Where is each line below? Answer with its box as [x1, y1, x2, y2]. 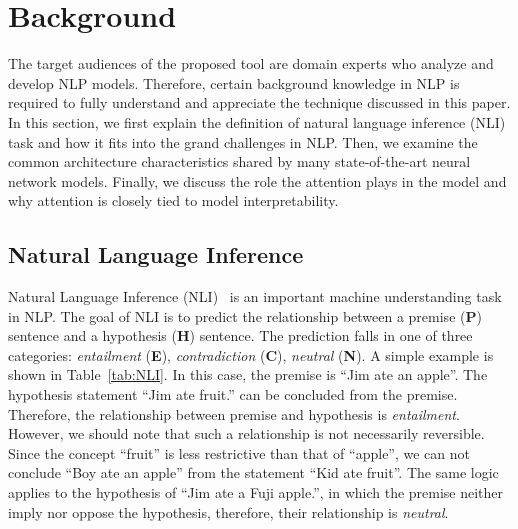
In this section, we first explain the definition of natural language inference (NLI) [8, 111, 506, 132]
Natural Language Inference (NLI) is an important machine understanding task [8, 286, 502, 307]
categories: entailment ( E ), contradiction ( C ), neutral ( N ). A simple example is [8, 344, 494, 365]
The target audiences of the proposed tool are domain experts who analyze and [8, 53, 494, 74]
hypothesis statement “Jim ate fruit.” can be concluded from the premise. [8, 384, 458, 405]
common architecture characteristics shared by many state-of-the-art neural [8, 151, 471, 172]
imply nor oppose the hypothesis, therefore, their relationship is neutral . [8, 501, 449, 522]
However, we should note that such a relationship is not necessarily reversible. [8, 423, 485, 444]
